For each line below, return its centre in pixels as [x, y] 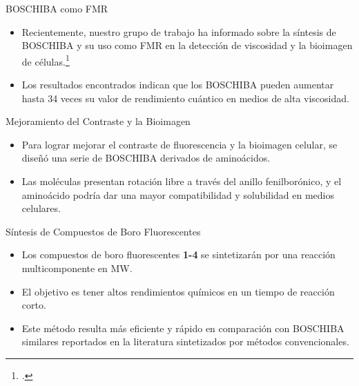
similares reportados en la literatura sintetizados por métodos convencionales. [185, 341]
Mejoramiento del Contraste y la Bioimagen [98, 121]
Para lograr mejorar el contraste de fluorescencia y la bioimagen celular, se [179, 144]
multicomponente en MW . [77, 268]
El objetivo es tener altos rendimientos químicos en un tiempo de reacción [178, 291]
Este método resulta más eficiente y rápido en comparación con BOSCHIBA [183, 328]
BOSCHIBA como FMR [57, 8]
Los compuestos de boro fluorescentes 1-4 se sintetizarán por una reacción [178, 254]
